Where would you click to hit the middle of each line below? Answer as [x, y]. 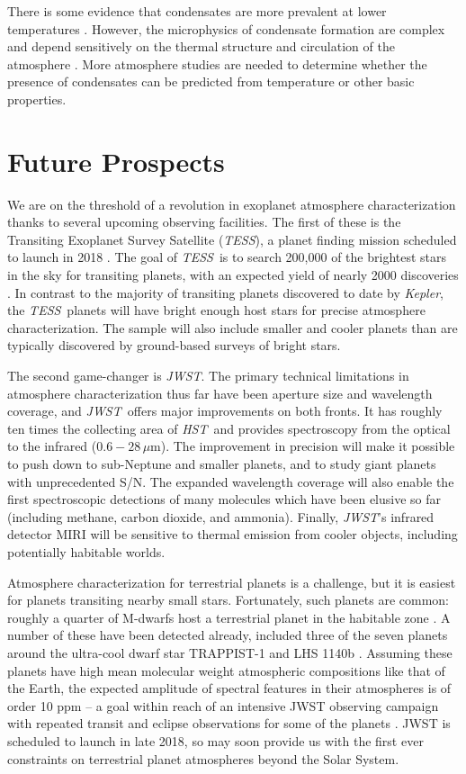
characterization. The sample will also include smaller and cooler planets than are [233, 327]
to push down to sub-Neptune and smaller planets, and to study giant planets [222, 463]
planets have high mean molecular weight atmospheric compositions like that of [226, 670]
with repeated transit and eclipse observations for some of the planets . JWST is [229, 723]
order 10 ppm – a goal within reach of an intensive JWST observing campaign [223, 705]
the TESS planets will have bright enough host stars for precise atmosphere [216, 310]
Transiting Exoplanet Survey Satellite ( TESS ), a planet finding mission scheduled [232, 239]
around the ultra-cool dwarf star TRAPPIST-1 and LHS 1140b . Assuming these [230, 652]
